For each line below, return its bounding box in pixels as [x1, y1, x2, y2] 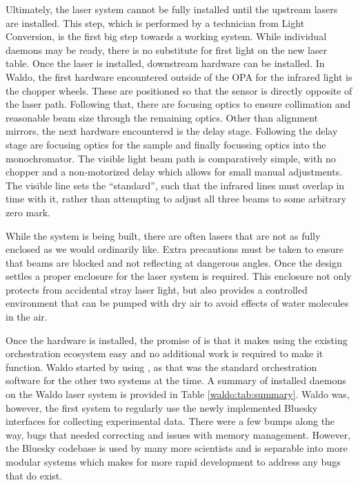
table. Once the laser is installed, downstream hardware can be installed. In [6, 56, 325, 70]
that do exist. [6, 468, 63, 482]
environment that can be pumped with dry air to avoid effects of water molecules [6, 296, 349, 310]
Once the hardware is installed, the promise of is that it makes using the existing [6, 332, 348, 347]
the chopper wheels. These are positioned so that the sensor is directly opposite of [6, 83, 352, 97]
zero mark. [6, 205, 51, 219]
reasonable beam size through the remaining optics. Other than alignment [6, 110, 319, 124]
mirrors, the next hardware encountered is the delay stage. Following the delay [6, 124, 338, 138]
